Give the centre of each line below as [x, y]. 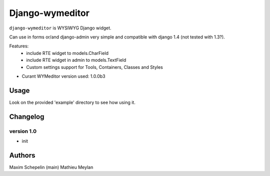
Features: [19, 46]
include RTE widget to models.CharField [67, 53]
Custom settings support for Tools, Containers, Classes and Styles [95, 67]
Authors [22, 155]
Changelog [27, 116]
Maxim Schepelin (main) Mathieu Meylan [51, 167]
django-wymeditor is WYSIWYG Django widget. [60, 28]
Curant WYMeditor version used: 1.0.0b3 [63, 76]
